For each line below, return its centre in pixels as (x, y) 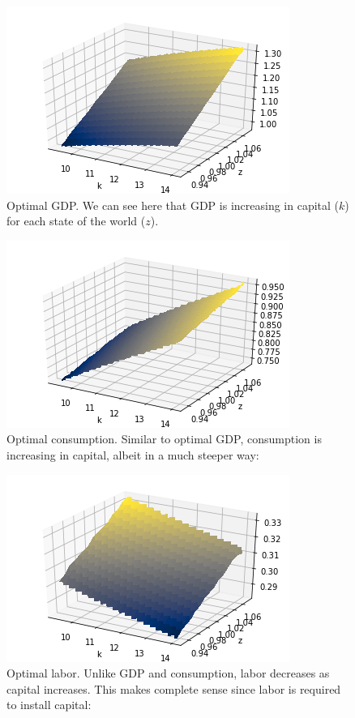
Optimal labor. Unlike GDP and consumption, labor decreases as (168, 673)
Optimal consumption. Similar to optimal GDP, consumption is (164, 439)
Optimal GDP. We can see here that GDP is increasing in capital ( (173, 205)
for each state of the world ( (76, 221)
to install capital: (49, 705)
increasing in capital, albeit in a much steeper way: (133, 454)
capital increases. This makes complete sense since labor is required (174, 688)
